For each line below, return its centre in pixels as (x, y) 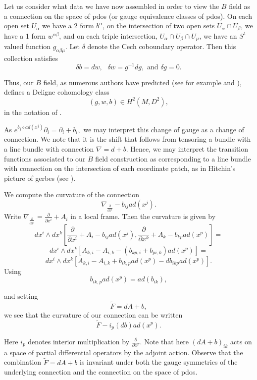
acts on (241, 341)
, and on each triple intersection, (108, 35)
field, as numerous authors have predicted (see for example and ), (142, 82)
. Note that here (164, 341)
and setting (21, 296)
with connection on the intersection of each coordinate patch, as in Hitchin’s (120, 168)
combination (23, 362)
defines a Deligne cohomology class (57, 92)
